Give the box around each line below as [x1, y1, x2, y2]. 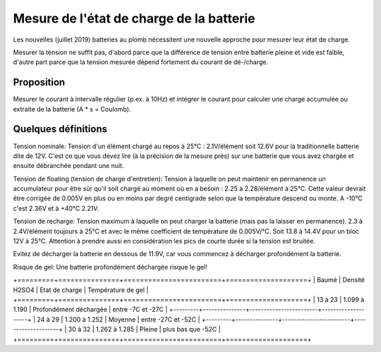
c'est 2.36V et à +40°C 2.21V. [13, 204, 99, 212]
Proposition [13, 76, 66, 88]
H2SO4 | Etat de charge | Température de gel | [13, 286, 149, 294]
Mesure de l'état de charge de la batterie [13, 11, 255, 26]
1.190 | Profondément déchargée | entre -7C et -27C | [13, 305, 168, 314]
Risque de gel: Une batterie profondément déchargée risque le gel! [13, 262, 207, 271]
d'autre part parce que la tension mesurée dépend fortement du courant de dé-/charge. [13, 58, 268, 66]
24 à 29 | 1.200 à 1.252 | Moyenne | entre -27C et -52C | [36, 315, 200, 324]
